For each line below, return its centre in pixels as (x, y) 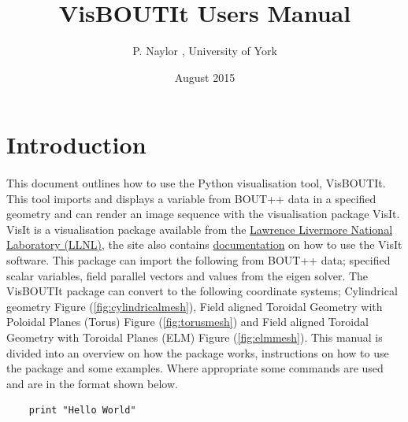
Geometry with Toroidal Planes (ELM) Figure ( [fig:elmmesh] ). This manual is (195, 337)
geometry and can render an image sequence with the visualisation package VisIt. (203, 214)
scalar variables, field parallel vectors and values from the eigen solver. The (187, 275)
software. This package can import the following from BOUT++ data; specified (198, 260)
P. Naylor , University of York (205, 51)
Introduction (76, 144)
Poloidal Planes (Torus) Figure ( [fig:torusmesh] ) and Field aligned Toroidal (187, 322)
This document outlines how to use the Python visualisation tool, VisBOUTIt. (196, 183)
